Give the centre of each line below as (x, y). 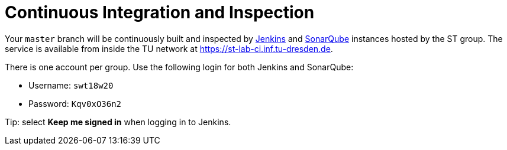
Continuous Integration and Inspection (160, 12)
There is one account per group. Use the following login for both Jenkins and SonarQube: (179, 67)
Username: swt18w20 (71, 85)
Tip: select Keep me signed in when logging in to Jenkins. (118, 122)
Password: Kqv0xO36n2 (75, 103)
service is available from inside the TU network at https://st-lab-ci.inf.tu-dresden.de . (169, 48)
